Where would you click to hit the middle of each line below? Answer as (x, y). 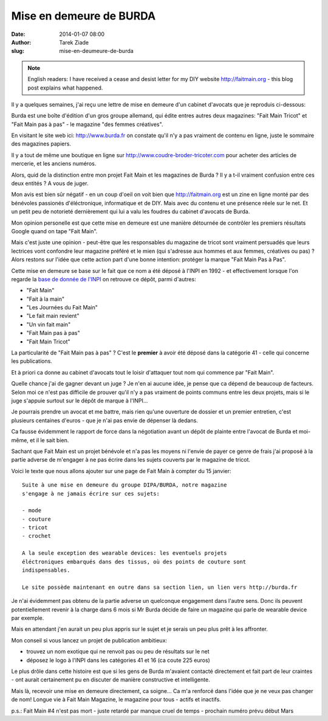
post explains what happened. (65, 88)
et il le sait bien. (49, 440)
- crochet (36, 536)
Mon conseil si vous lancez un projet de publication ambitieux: (89, 640)
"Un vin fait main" (49, 324)
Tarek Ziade (74, 42)
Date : (18, 34)
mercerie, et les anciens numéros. (54, 164)
